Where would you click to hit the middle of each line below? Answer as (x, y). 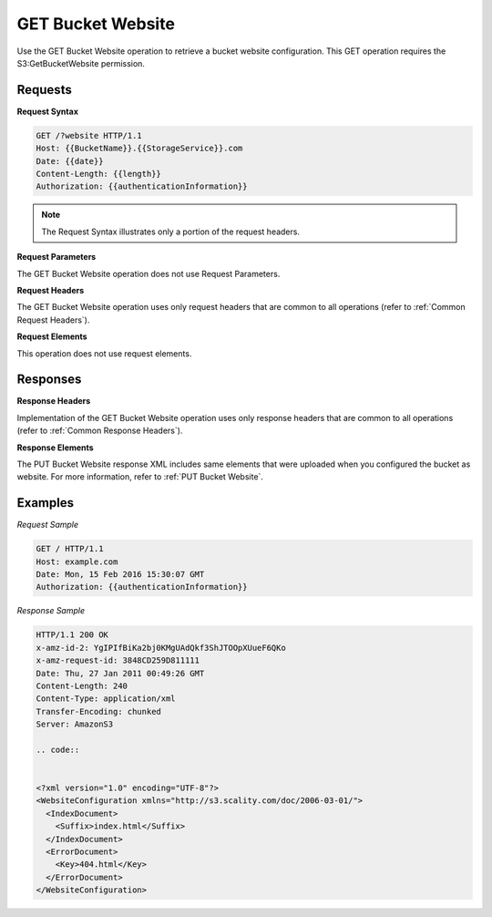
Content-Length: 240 (82, 685)
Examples (46, 503)
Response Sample (51, 611)
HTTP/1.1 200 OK (72, 635)
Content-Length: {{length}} (98, 174)
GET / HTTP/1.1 (70, 549)
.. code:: (58, 749)
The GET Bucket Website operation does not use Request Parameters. (149, 273)
